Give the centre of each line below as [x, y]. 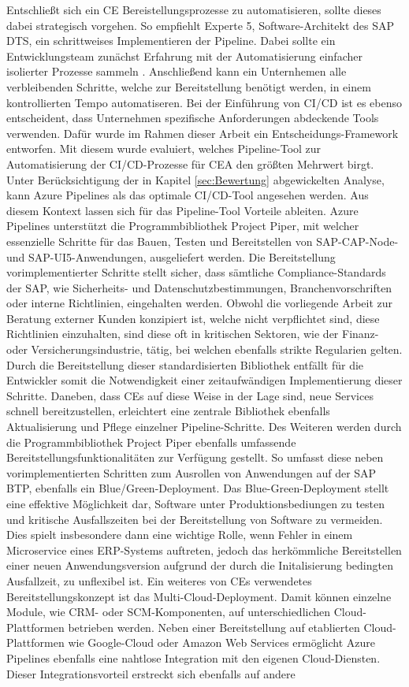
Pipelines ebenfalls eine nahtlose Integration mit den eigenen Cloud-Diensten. [193, 657]
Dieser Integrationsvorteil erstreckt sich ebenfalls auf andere [151, 673]
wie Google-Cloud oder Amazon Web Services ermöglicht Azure [221, 642]
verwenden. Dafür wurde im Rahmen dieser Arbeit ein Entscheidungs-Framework [203, 133]
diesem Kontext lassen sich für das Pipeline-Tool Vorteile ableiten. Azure [182, 210]
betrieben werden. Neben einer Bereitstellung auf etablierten [214, 627]
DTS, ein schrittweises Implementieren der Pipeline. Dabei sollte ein [171, 41]
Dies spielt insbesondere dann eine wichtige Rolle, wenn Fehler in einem [180, 535]
